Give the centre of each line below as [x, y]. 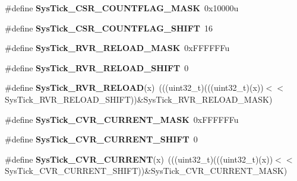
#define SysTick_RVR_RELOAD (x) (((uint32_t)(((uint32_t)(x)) [134, 88]
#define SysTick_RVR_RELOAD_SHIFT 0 [97, 67]
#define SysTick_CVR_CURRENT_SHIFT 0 [101, 139]
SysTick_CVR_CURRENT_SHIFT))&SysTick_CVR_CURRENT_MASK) [146, 171]
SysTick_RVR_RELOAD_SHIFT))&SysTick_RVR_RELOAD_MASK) [139, 99]
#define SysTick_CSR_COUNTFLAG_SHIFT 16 [109, 28]
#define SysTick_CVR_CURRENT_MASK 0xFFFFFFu [122, 119]
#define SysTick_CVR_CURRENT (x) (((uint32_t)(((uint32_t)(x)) [139, 159]
